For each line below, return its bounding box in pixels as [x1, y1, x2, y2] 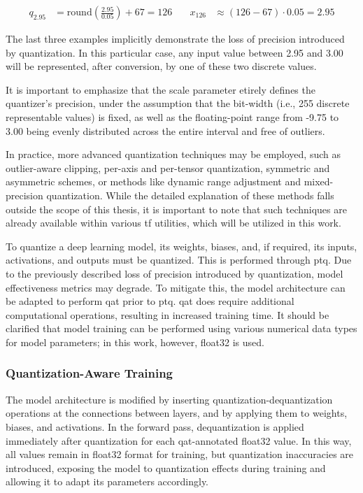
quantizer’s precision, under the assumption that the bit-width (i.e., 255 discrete [6, 96, 350, 110]
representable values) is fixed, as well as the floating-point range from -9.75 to [6, 110, 339, 124]
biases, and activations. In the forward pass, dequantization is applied [6, 419, 304, 434]
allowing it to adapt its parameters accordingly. [6, 474, 209, 489]
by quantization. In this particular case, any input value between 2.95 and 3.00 [6, 45, 343, 59]
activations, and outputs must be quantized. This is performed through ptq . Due [6, 252, 352, 267]
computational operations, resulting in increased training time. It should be [6, 307, 329, 322]
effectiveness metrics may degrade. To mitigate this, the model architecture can [6, 280, 346, 294]
